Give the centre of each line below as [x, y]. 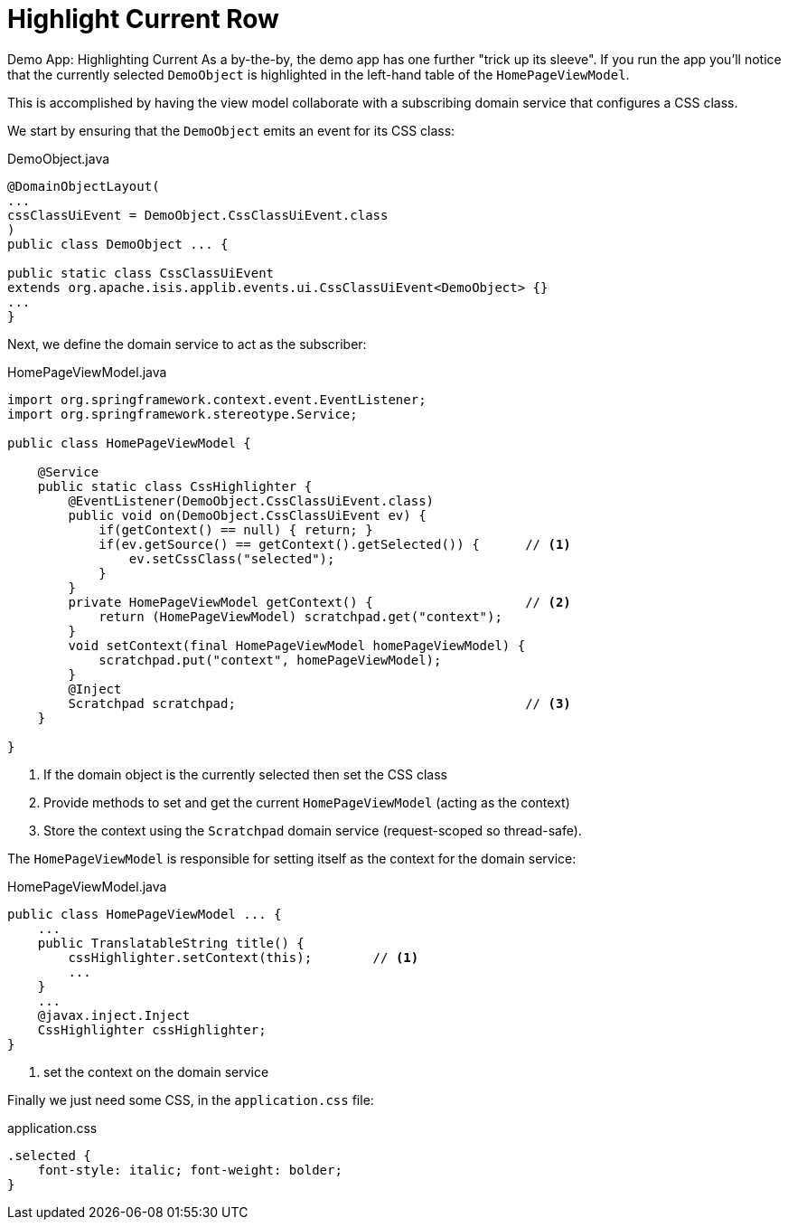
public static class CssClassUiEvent [141, 273]
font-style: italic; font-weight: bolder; [190, 1170]
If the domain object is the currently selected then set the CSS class [245, 774]
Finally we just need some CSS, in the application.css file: [191, 1100]
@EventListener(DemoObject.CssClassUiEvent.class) [251, 500]
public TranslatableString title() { [171, 943]
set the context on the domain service [156, 1071]
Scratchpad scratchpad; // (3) [319, 703]
